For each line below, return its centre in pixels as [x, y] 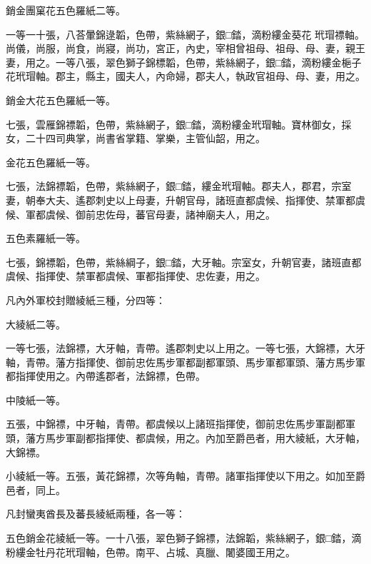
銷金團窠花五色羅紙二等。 [66, 10]
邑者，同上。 [36, 489]
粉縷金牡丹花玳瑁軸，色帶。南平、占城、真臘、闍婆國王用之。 [151, 552]
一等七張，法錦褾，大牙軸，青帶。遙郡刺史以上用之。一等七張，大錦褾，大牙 [185, 348]
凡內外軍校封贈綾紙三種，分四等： [86, 299]
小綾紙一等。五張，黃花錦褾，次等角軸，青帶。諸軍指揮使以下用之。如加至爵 [185, 476]
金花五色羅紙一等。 [51, 162]
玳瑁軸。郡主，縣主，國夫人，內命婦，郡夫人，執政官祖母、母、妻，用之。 [190, 76]
